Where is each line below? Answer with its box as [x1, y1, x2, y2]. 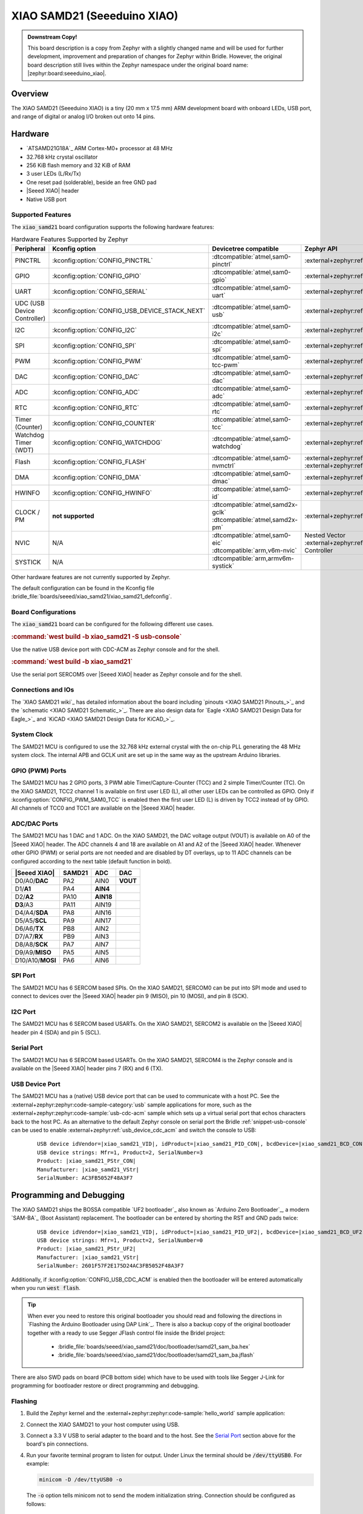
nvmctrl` [212, 461, 236, 469]
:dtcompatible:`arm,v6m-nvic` [212, 546, 297, 554]
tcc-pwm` [212, 360, 240, 369]
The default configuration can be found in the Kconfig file [11, 584, 154, 592]
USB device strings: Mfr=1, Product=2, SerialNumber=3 [37, 1149, 203, 1156]
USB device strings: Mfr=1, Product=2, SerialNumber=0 [37, 1237, 203, 1244]
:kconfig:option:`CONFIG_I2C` [52, 326, 137, 334]
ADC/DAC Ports [11, 819, 59, 828]
